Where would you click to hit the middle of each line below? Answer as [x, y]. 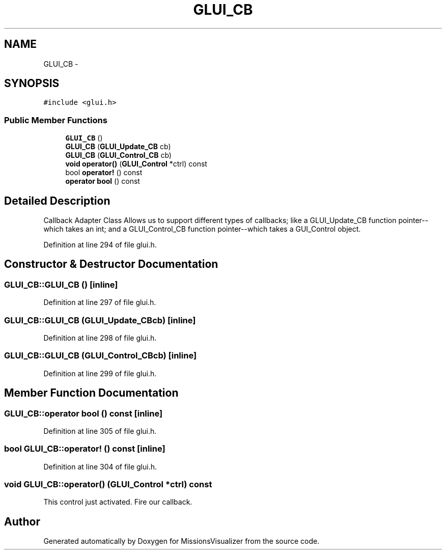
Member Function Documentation [91, 393]
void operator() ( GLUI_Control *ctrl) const [136, 164]
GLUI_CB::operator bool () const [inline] [83, 413]
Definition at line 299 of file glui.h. [100, 373]
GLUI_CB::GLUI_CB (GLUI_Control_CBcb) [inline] [101, 356]
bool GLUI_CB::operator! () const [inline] [85, 449]
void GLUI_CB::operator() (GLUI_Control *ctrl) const [108, 484]
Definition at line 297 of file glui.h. [100, 302]
